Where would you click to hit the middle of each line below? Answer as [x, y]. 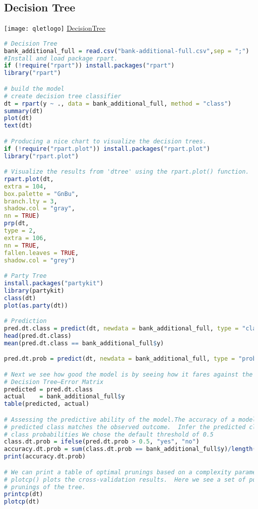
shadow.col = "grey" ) [40, 260]
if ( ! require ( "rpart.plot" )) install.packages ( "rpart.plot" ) [107, 149]
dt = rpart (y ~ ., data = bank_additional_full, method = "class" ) [118, 103]
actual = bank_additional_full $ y [64, 397]
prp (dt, [17, 223]
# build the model [34, 89]
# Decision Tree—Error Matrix [54, 382]
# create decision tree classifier [63, 96]
